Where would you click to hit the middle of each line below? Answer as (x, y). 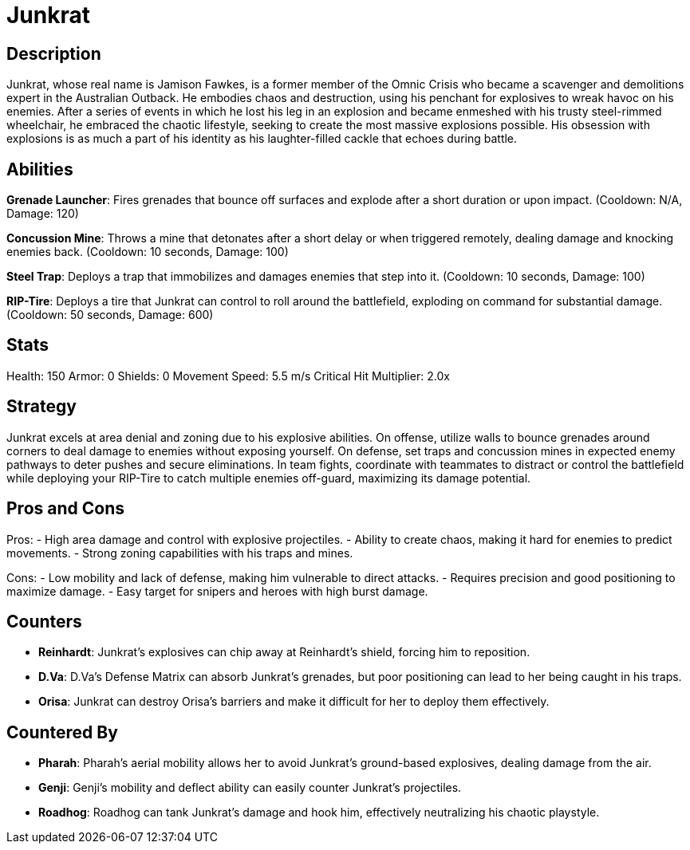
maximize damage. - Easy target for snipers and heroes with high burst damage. (217, 591)
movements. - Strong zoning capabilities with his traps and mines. (180, 553)
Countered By (62, 732)
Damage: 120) (43, 214)
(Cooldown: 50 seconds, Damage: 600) (110, 315)
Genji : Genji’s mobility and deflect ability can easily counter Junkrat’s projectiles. (250, 788)
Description (54, 53)
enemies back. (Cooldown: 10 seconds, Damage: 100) (148, 252)
